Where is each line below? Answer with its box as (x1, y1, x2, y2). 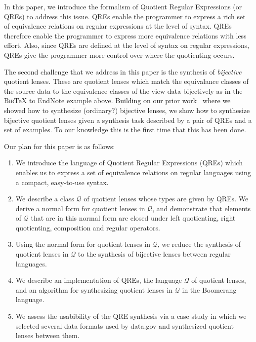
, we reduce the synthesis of (157, 239, 241, 249)
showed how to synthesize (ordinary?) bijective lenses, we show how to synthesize (4, 105, 250, 115)
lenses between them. (15, 330, 80, 341)
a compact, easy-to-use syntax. (15, 177, 109, 187)
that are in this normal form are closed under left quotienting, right (31, 213, 236, 223)
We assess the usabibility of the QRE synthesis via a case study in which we (15, 311, 247, 321)
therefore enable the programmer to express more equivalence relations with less (4, 30, 247, 40)
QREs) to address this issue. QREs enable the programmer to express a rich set (4, 11, 246, 21)
